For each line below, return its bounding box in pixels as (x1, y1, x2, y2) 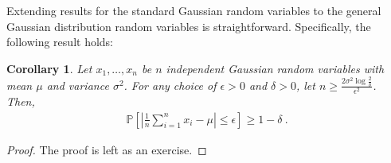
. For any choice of (123, 76, 217, 93)
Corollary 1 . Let (6, 60, 92, 76)
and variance (46, 76, 109, 93)
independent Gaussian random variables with (166, 60, 385, 76)
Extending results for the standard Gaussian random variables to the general (6, 2, 381, 18)
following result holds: (6, 33, 113, 50)
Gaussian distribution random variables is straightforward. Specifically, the (6, 17, 371, 34)
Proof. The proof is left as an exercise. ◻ (6, 141, 207, 157)
